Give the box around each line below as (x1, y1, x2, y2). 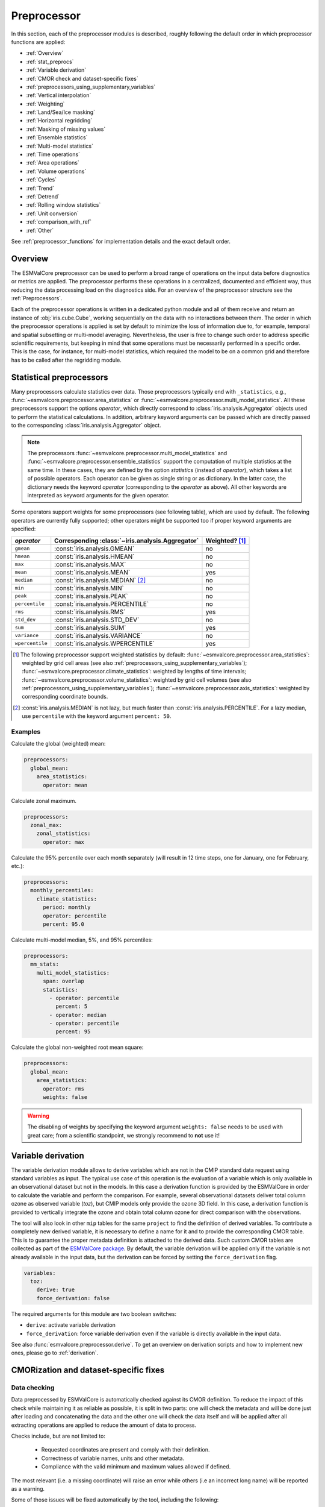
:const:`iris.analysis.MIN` (54, 584, 125, 592)
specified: (11, 525, 36, 533)
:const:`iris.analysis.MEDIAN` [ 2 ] (54, 576, 146, 584)
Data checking (11, 1383, 55, 1392)
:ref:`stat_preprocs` (26, 58, 74, 65)
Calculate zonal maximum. (11, 797, 76, 804)
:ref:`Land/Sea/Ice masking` (26, 109, 96, 116)
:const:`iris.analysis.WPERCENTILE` (54, 639, 155, 647)
